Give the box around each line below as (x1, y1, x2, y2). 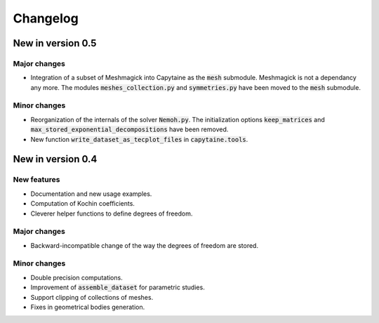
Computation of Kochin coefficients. (30, 199, 135, 208)
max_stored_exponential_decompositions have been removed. (30, 125, 229, 133)
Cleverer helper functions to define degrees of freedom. (30, 209, 193, 218)
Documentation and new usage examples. (30, 190, 152, 198)
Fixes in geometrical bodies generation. (30, 303, 145, 312)
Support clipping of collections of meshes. (30, 293, 154, 301)
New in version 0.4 (13, 153, 98, 165)
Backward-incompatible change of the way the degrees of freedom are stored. (30, 241, 259, 249)
